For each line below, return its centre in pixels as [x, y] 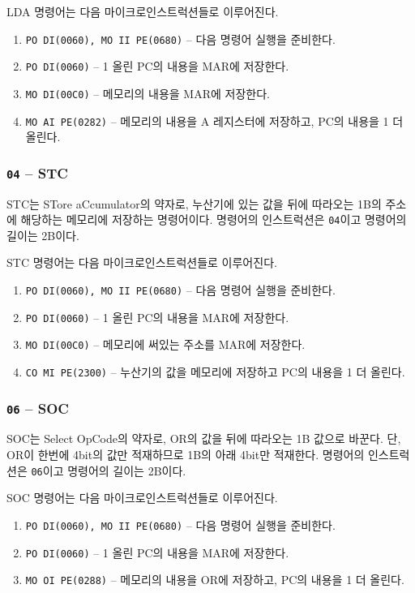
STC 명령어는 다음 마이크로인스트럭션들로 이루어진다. [142, 262]
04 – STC [37, 172]
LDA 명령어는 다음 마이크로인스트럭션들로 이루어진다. [143, 11]
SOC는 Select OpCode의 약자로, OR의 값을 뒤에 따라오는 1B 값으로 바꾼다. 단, [204, 438]
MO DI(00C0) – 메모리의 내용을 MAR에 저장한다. [148, 93]
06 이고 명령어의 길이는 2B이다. [109, 470]
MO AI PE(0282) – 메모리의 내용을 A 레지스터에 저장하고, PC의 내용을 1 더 [214, 120]
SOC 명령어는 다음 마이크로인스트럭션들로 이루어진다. [142, 498]
